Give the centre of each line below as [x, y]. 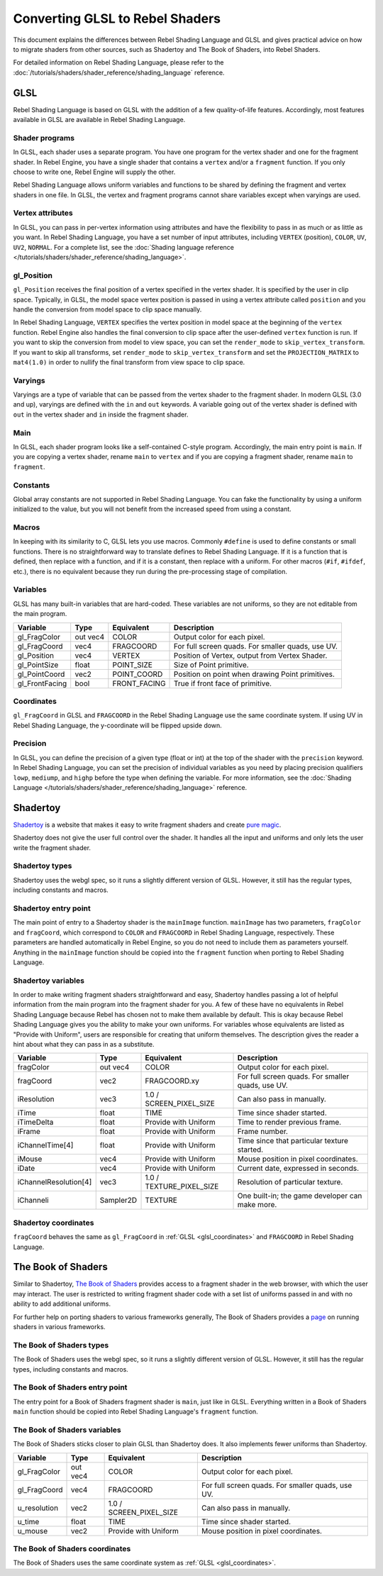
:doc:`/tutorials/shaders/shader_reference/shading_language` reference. [119, 72]
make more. [257, 1205]
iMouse [30, 1159]
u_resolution [38, 1508]
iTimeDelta [35, 1123]
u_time [28, 1521]
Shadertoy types [43, 866]
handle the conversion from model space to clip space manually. [107, 309]
